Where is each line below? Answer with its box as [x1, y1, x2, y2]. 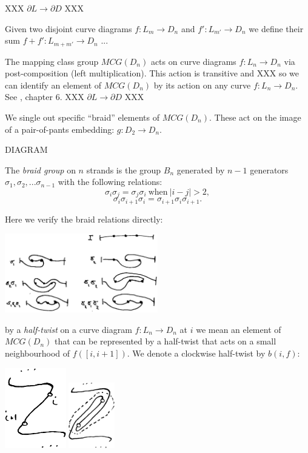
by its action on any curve [153, 78, 251, 91]
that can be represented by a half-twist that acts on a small [55, 335, 276, 347]
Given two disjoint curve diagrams [5, 22, 132, 35]
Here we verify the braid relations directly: [5, 212, 163, 225]
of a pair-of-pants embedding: [5, 122, 115, 135]
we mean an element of [196, 323, 281, 335]
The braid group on [5, 163, 76, 176]
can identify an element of [5, 78, 102, 91]
